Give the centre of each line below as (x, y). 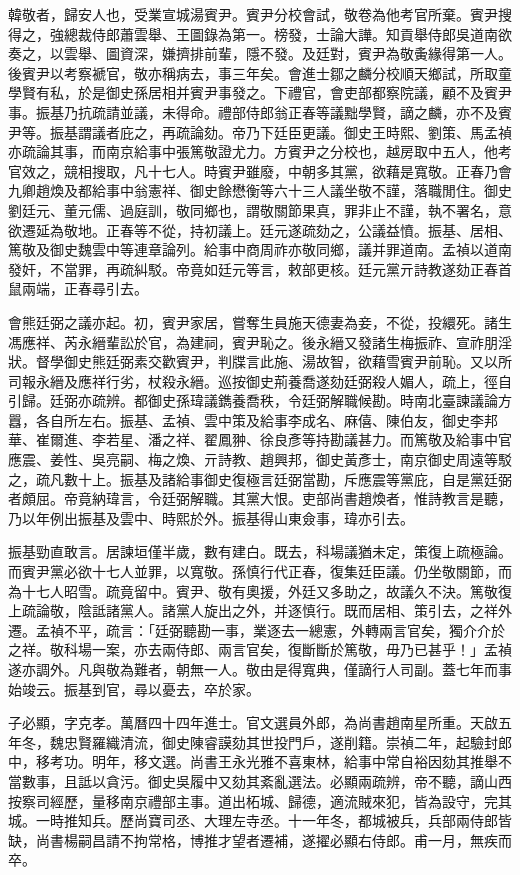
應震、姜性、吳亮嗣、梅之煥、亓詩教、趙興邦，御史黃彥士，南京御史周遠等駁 (260, 459)
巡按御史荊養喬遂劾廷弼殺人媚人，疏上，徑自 (364, 380)
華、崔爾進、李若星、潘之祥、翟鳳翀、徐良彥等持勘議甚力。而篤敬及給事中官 (260, 439)
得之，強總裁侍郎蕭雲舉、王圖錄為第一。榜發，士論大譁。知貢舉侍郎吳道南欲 (260, 33)
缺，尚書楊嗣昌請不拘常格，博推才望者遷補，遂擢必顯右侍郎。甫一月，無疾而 (260, 839)
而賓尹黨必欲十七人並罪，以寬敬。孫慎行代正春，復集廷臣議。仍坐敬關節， (253, 571)
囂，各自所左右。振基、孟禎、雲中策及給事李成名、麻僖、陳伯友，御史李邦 (253, 419)
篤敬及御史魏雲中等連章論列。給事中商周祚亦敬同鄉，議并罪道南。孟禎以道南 (260, 249)
